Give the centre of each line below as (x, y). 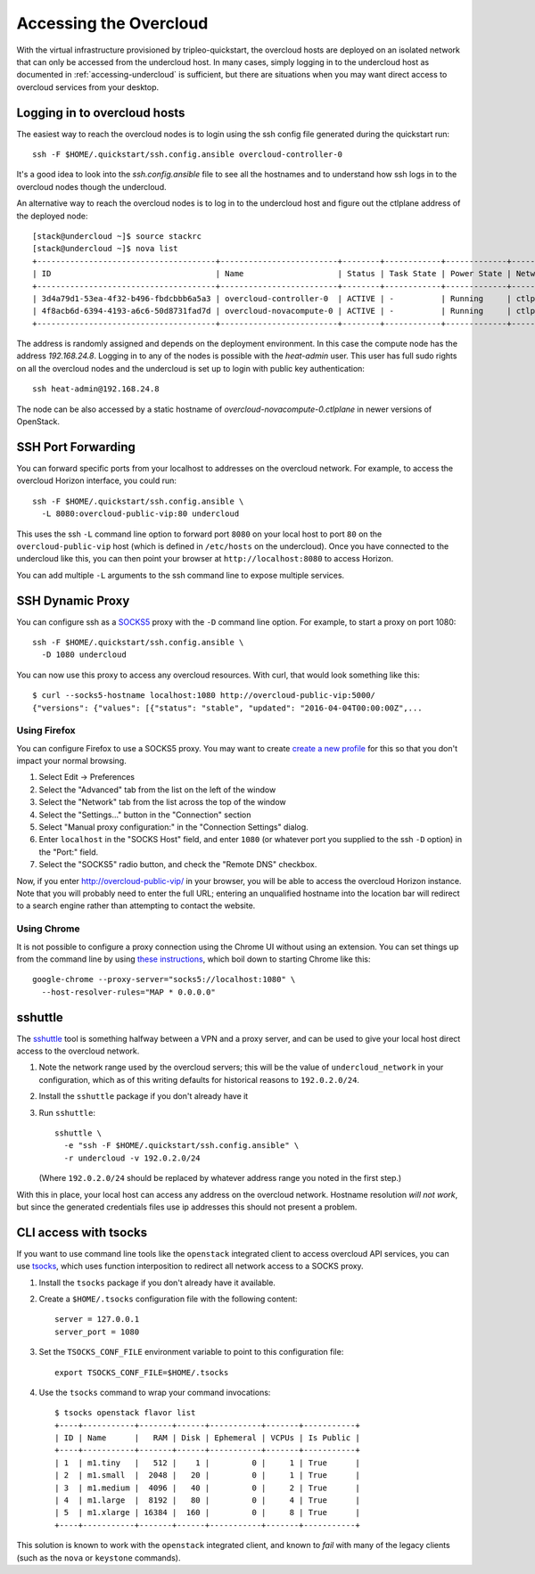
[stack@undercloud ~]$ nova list (105, 249)
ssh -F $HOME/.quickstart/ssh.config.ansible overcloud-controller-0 (188, 155)
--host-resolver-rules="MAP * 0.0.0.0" (128, 992)
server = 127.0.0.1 (97, 1320)
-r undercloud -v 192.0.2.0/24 (132, 1158)
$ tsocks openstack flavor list (125, 1413)
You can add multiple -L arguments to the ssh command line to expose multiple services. (181, 575)
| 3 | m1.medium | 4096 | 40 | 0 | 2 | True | (207, 1488)
